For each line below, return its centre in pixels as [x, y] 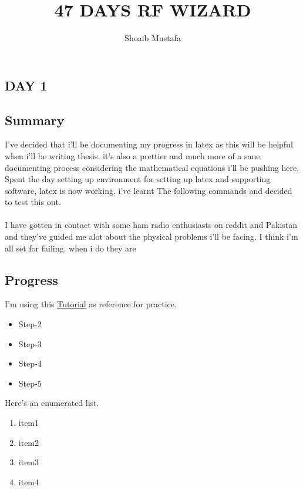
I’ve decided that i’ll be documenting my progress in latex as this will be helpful [149, 144]
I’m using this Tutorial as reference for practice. [91, 304]
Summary [35, 120]
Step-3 [30, 343]
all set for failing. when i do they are [70, 248]
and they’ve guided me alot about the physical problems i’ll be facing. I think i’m [151, 236]
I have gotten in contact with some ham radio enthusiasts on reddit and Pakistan [151, 225]
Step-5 [30, 383]
